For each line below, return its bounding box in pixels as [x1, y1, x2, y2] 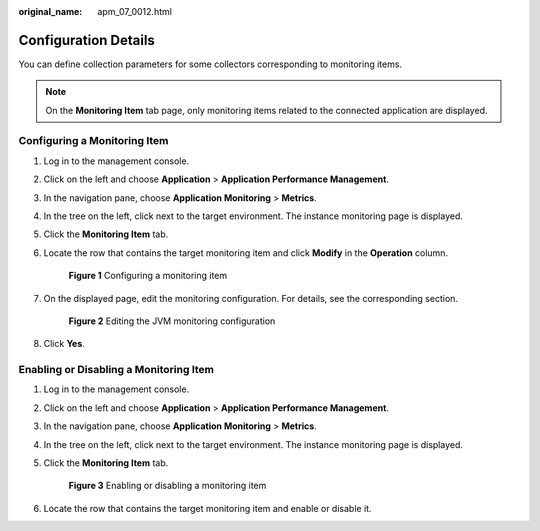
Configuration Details [18, 31, 155, 49]
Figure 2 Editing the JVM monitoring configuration [68, 315, 276, 327]
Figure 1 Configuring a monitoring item [68, 270, 228, 282]
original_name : [18, 6, 83, 17]
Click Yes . [43, 338, 85, 350]
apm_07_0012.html [97, 6, 172, 17]
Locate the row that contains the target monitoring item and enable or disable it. [43, 502, 372, 514]
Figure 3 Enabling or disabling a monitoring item [68, 480, 267, 492]
